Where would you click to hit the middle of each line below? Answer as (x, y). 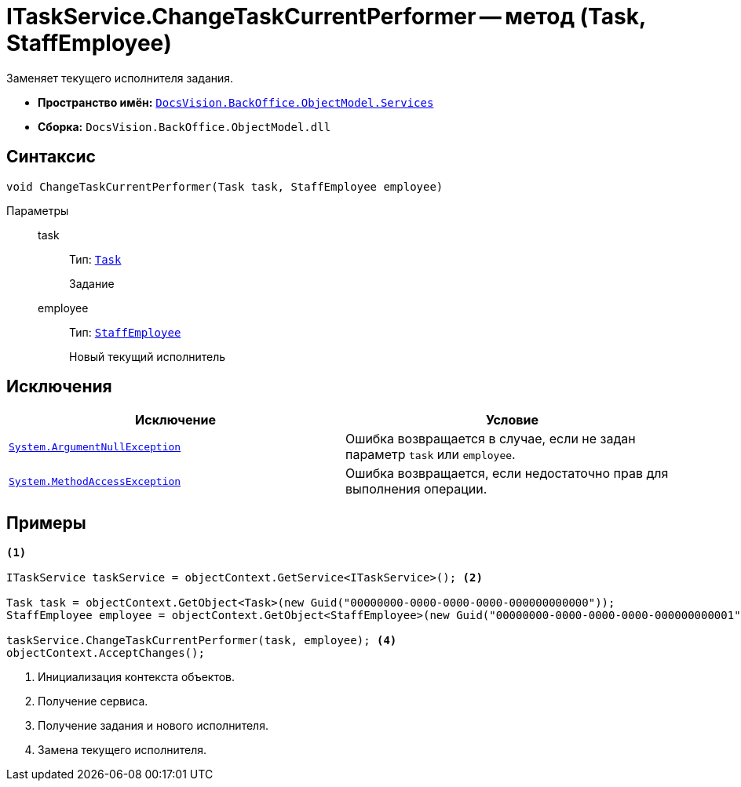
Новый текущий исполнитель (148, 356)
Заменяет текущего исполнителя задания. (120, 78)
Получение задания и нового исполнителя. (153, 726)
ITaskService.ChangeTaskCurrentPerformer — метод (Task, (326, 16)
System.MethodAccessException (95, 481)
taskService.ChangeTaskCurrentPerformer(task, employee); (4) (202, 641)
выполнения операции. (416, 489)
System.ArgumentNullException (95, 446)
